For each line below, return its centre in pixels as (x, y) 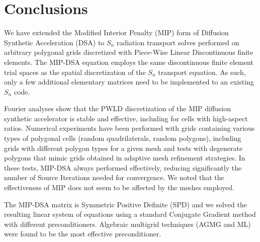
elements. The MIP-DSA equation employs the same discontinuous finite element (129, 62)
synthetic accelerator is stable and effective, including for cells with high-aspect (126, 118)
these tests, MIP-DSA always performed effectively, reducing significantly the (123, 167)
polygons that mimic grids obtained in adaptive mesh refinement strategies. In (125, 158)
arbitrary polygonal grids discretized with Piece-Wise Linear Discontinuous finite (129, 52)
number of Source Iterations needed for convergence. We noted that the (114, 177)
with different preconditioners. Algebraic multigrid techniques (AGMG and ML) (127, 224)
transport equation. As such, (202, 72)
